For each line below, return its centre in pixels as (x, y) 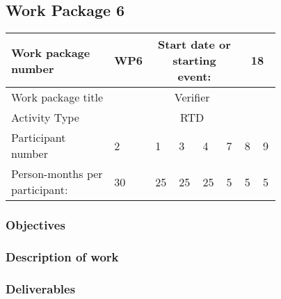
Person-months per (57, 174)
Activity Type (45, 118)
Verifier (192, 97)
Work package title (57, 97)
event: (194, 76)
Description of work (62, 256)
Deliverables (41, 288)
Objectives (35, 225)
